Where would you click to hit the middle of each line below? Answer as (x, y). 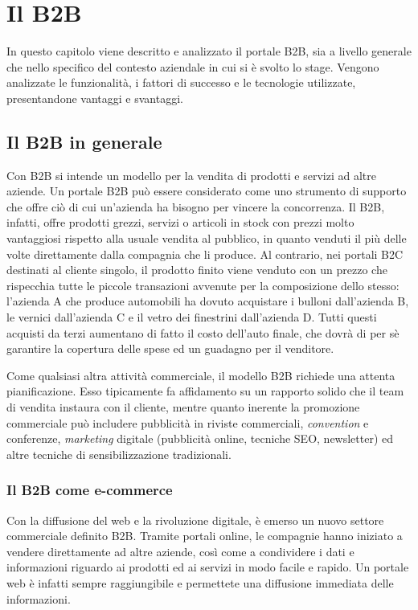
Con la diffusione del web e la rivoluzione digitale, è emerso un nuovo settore (195, 520)
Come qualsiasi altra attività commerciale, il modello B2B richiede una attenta (201, 375)
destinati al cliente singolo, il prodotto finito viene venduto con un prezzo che (197, 270)
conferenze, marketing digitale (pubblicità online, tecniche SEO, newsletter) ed (200, 438)
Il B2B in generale (84, 141)
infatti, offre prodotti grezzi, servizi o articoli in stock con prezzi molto (180, 222)
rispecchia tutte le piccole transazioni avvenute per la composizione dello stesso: (203, 285)
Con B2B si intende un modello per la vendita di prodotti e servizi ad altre (191, 175)
